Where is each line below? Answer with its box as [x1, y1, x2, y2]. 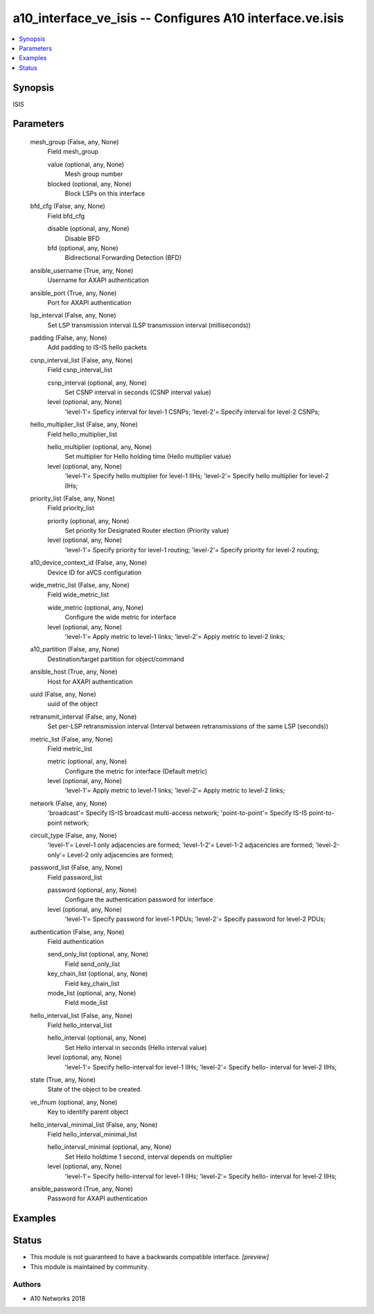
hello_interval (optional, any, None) [47, 1033, 147, 1042]
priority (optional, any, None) [47, 516, 130, 525]
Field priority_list [47, 504, 95, 512]
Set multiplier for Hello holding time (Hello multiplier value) [64, 453, 231, 461]
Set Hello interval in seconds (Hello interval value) [64, 1043, 207, 1051]
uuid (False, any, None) [30, 690, 96, 698]
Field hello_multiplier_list [47, 430, 118, 438]
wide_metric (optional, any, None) [47, 603, 144, 611]
